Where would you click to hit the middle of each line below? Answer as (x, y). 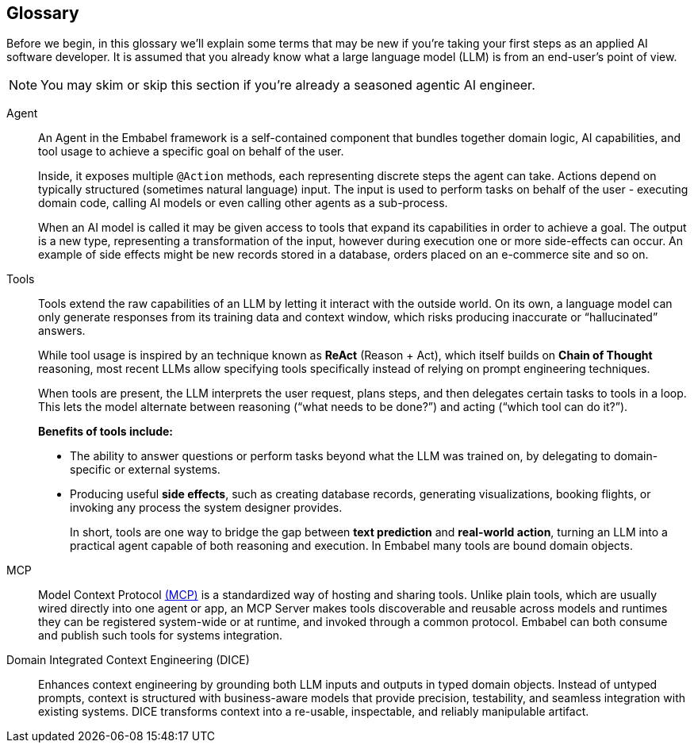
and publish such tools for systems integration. (161, 636)
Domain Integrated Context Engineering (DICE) (128, 660)
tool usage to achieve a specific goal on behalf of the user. (191, 152)
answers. (62, 331)
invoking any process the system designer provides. (206, 508)
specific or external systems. (145, 470)
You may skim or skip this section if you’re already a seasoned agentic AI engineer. (288, 85)
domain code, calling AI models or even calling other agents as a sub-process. (243, 203)
